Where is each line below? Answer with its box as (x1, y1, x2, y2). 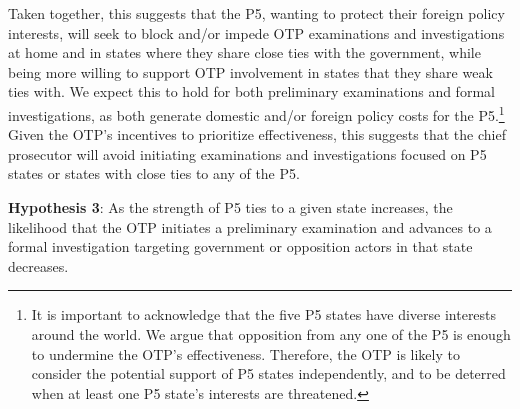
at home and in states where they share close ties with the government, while (8, 42, 481, 63)
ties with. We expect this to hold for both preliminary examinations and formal (8, 81, 495, 102)
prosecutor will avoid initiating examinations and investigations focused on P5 (8, 143, 487, 164)
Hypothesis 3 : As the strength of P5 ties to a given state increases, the (8, 197, 453, 217)
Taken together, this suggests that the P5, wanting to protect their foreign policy (8, 3, 505, 23)
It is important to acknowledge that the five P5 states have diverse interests (31, 304, 497, 325)
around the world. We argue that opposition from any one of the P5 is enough (31, 323, 511, 344)
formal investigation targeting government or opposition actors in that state (8, 236, 473, 257)
